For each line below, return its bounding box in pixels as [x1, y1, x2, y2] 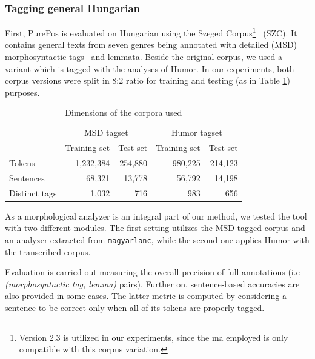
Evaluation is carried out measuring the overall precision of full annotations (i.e [5, 266, 300, 278]
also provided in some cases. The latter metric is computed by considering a [5, 289, 287, 302]
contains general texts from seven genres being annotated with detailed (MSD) [5, 38, 297, 51]
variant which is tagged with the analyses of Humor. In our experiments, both [5, 62, 294, 75]
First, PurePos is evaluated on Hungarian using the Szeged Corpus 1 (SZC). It [5, 25, 297, 39]
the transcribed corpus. [5, 245, 91, 258]
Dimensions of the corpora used [65, 106, 182, 119]
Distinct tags [9, 186, 57, 199]
